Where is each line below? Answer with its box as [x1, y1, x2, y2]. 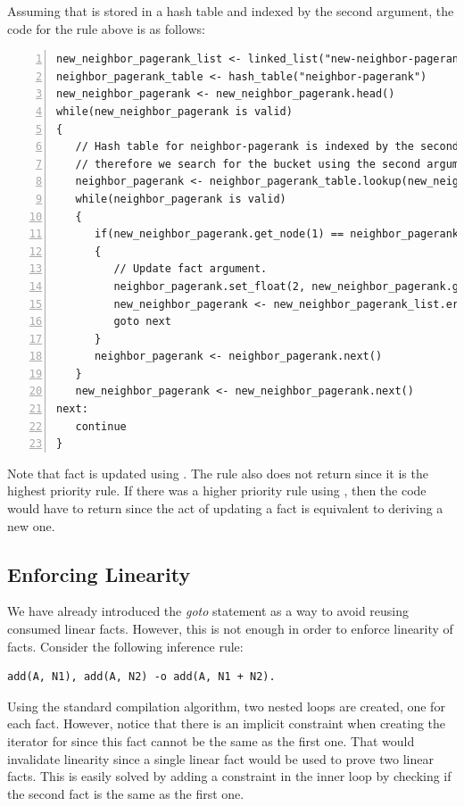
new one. [7, 516, 55, 535]
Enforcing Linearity [7, 560, 191, 587]
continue [75, 420, 127, 433]
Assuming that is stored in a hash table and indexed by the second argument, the [7, 2, 454, 20]
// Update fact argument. [113, 262, 268, 276]
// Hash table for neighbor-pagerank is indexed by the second [75, 140, 460, 154]
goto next [113, 315, 171, 328]
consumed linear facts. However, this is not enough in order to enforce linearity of [7, 619, 453, 638]
